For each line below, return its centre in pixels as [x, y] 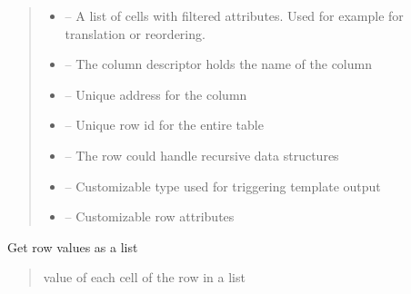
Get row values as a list [73, 246]
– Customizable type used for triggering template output [223, 186]
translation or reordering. [135, 33]
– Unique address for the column [156, 94]
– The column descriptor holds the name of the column [218, 64]
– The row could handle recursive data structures [202, 155]
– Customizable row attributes [150, 216]
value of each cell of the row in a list [144, 277]
